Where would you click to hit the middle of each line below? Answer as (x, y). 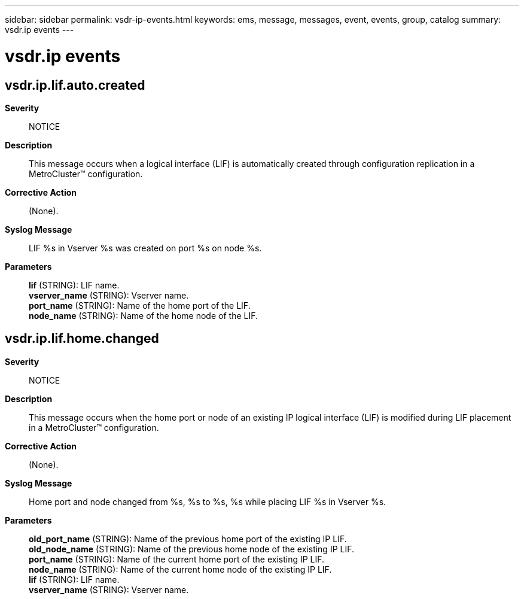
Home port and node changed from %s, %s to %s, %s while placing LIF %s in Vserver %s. (208, 501)
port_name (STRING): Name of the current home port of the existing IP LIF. (177, 559)
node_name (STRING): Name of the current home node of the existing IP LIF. (180, 569)
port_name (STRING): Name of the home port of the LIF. (140, 305)
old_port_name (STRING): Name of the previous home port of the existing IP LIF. (188, 539)
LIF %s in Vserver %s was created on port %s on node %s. (145, 248)
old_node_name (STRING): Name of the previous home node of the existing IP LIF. (192, 549)
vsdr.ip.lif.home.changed (82, 339)
